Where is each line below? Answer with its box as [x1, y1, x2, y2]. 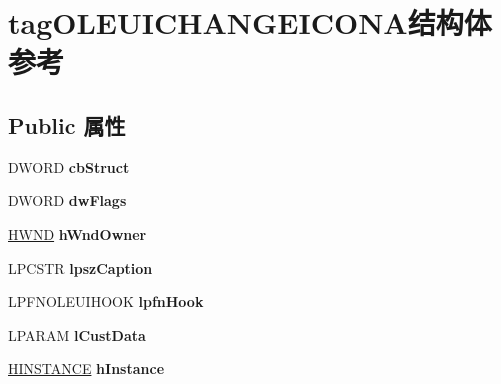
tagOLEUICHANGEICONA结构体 [8, 2, 492, 43]
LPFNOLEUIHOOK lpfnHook [8, 291, 204, 312]
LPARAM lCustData [8, 324, 146, 345]
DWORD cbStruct [8, 156, 130, 177]
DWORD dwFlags [8, 190, 127, 211]
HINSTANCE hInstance [8, 358, 165, 379]
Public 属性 [8, 109, 126, 140]
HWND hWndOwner [8, 223, 147, 244]
